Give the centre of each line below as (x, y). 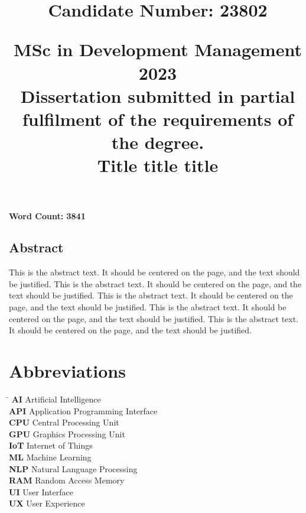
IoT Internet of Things (51, 445)
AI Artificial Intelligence (56, 399)
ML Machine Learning (50, 457)
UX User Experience (47, 503)
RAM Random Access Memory (67, 480)
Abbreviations (67, 371)
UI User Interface (41, 491)
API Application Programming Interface (83, 410)
